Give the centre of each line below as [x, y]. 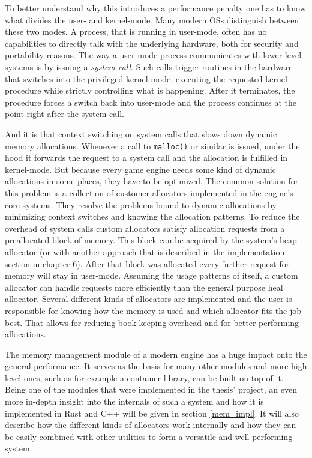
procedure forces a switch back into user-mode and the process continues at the [151, 102]
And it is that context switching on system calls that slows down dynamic [141, 134]
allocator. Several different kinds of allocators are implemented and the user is [148, 299]
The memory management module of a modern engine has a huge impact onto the [156, 354]
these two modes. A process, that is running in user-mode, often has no [136, 32]
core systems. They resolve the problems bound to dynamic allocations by [141, 204]
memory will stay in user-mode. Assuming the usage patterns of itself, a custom [151, 275]
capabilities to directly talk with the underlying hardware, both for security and [152, 43]
